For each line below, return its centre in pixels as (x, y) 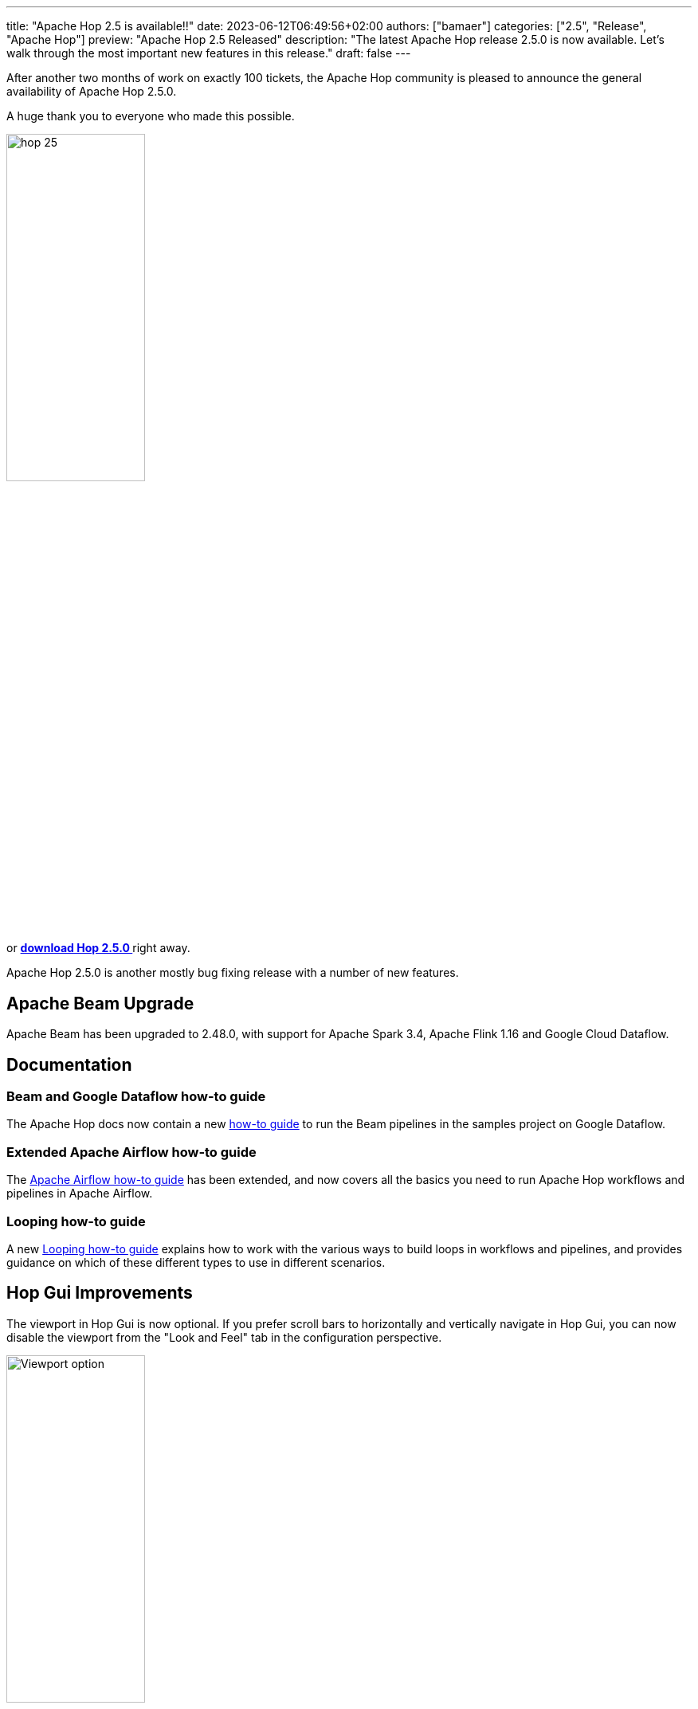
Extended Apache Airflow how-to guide (131, 1152)
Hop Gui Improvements (100, 1293)
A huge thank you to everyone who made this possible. (151, 116)
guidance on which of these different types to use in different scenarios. (196, 1262)
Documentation (69, 1064)
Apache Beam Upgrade (100, 1003)
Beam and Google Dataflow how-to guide (136, 1097)
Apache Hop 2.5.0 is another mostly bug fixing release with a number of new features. (233, 973)
